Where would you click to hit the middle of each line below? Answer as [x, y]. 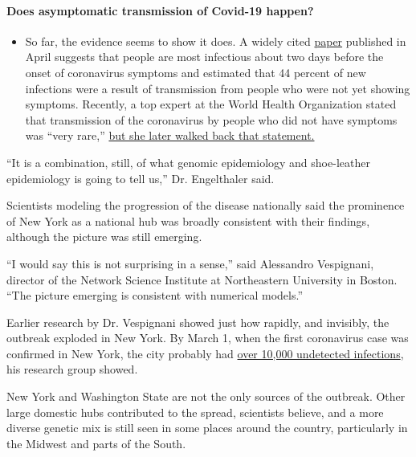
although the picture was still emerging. [104, 237]
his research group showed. [72, 369]
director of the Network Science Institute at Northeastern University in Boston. [202, 279]
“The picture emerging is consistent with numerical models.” [155, 295]
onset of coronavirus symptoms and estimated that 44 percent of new [196, 72]
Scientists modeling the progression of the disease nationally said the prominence [206, 205]
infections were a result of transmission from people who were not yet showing [218, 88]
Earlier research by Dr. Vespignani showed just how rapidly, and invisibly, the [198, 322]
